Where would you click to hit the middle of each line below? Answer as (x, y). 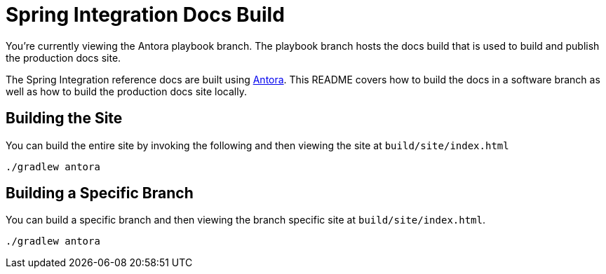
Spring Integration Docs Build (145, 15)
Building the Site (64, 118)
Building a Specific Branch (100, 193)
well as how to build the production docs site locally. (126, 91)
